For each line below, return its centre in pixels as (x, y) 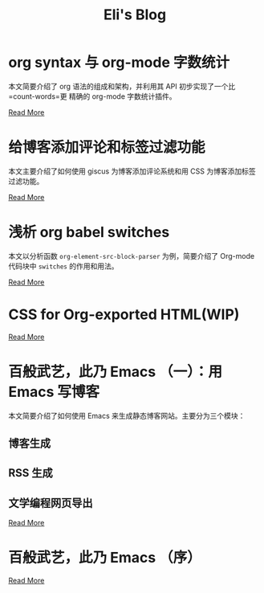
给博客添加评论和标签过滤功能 (107, 147)
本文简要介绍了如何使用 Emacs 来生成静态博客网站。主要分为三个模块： (127, 415)
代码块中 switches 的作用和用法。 (63, 266)
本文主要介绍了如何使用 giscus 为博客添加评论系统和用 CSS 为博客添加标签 (132, 171)
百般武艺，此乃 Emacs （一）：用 (116, 372)
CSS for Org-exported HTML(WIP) (124, 314)
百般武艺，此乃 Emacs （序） (105, 558)
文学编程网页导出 (51, 503)
